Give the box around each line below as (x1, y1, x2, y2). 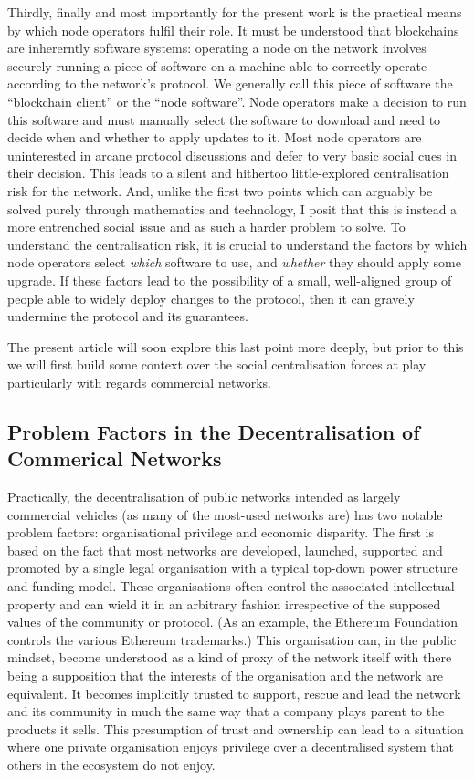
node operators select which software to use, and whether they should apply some (7, 253, 461, 272)
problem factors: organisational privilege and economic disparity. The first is (7, 523, 434, 542)
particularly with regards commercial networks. (7, 372, 271, 391)
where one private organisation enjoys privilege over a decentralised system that (7, 737, 455, 756)
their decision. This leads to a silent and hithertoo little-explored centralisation (7, 163, 449, 182)
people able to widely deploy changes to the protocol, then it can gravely (7, 288, 415, 307)
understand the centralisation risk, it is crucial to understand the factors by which (7, 234, 468, 254)
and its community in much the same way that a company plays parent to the (7, 702, 445, 721)
